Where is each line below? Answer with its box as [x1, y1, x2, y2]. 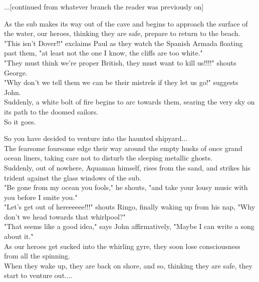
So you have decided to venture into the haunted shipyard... [4, 133, 188, 143]
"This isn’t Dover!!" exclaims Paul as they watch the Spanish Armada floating [4, 37, 243, 48]
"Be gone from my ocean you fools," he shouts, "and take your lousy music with [4, 182, 248, 192]
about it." [4, 231, 34, 241]
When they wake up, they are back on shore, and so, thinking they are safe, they [4, 260, 252, 270]
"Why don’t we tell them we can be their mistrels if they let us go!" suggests [4, 77, 238, 87]
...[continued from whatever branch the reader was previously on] [4, 1, 204, 11]
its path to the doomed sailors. [4, 106, 99, 116]
